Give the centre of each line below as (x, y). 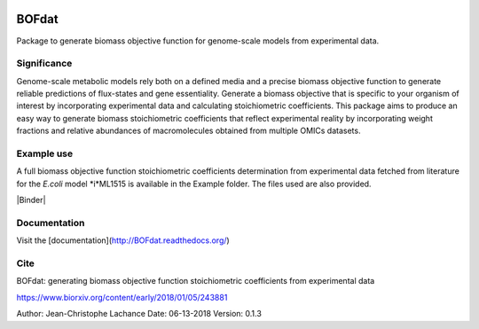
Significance (44, 64)
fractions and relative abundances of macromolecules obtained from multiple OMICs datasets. (188, 131)
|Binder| (31, 200)
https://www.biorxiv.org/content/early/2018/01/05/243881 (122, 297)
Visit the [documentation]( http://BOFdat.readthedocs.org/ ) (123, 240)
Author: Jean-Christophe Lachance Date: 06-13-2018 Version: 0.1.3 (139, 314)
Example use (45, 153)
